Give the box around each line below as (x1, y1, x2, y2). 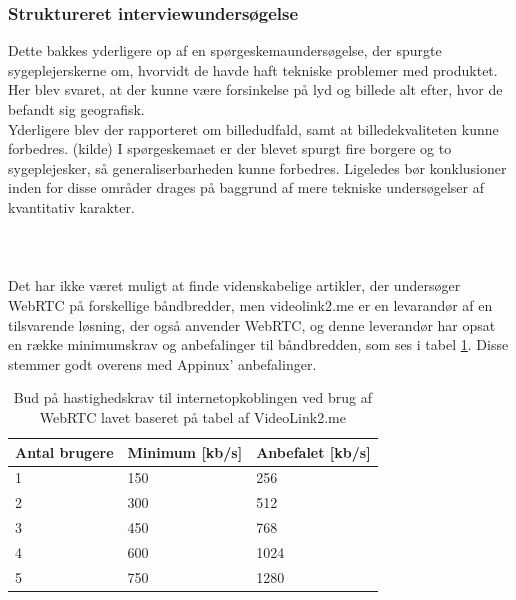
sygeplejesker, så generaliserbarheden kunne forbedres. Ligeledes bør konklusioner (8, 157, 507, 178)
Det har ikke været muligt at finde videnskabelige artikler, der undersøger (8, 275, 461, 296)
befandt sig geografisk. (8, 99, 145, 119)
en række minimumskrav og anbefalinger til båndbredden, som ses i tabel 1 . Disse (8, 334, 509, 355)
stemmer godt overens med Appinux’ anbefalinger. (8, 353, 317, 374)
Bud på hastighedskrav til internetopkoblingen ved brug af (13, 387, 372, 408)
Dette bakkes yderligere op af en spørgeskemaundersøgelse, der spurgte (8, 40, 442, 61)
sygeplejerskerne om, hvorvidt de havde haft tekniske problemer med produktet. (8, 59, 498, 80)
